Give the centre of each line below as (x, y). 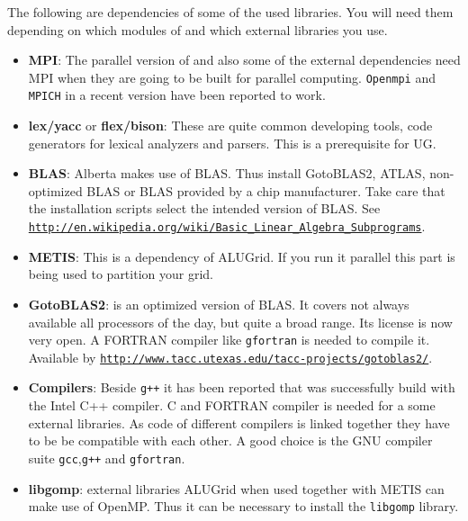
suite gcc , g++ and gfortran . (107, 458)
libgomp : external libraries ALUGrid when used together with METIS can (236, 488)
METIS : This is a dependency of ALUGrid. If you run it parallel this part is (242, 256)
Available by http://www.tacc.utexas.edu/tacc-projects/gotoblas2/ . (230, 357)
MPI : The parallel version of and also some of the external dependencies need (244, 60)
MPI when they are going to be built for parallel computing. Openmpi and (232, 77)
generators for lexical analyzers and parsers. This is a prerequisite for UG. (232, 143)
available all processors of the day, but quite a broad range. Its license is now (240, 322)
